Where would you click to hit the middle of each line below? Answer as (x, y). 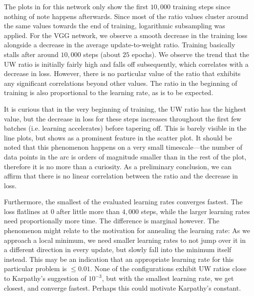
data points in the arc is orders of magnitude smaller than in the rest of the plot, (125, 156)
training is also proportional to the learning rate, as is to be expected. (109, 92)
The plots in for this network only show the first (76, 6)
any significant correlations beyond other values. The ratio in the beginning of (121, 83)
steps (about (102, 54)
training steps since (201, 6)
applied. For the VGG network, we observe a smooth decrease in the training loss (126, 35)
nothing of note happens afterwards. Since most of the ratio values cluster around (126, 16)
